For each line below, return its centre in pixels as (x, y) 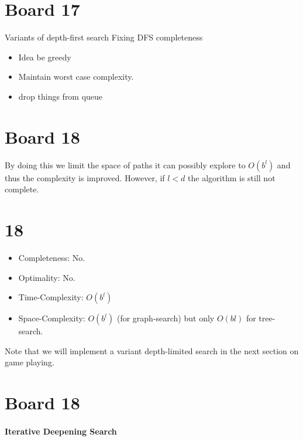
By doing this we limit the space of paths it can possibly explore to (125, 164)
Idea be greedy (45, 57)
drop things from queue (61, 96)
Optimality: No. (47, 277)
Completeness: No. (52, 257)
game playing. (30, 362)
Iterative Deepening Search (61, 431)
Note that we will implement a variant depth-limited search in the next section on (152, 350)
